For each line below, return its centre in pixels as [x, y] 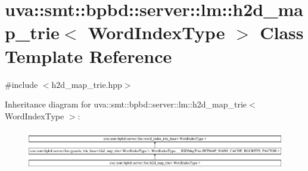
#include [21, 84]
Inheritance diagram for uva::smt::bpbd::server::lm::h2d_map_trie [126, 104]
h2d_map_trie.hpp [87, 84]
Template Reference [88, 56]
